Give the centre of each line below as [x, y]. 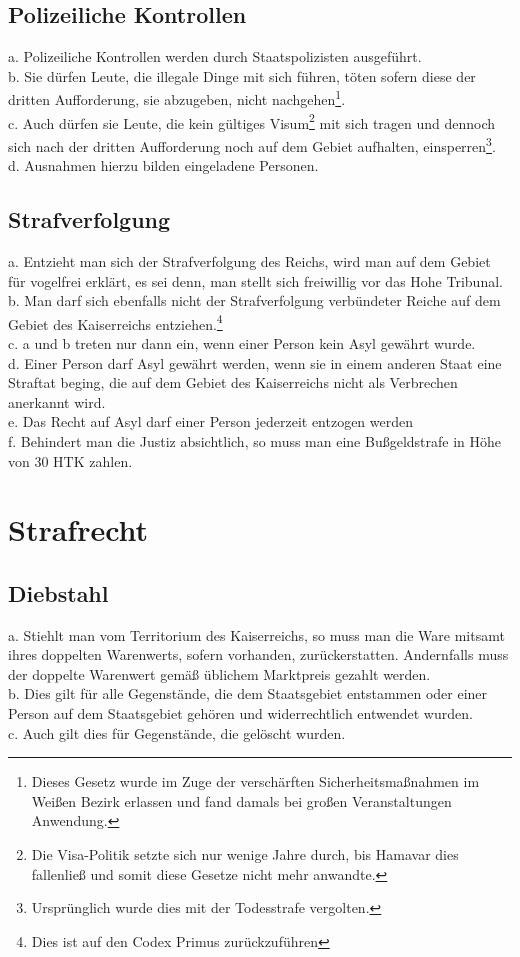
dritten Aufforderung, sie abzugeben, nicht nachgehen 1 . [177, 98]
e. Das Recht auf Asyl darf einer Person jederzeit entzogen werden [211, 421]
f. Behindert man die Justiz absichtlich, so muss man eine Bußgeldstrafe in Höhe [255, 440]
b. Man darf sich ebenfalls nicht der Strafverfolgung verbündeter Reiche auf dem [254, 300]
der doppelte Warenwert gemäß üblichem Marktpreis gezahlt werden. [219, 673]
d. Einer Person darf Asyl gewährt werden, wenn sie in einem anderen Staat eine [255, 362]
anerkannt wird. [57, 401]
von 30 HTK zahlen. [70, 460]
